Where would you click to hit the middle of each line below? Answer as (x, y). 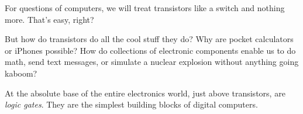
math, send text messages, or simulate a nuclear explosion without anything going (152, 62)
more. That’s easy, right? (49, 19)
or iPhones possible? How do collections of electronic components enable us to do (150, 50)
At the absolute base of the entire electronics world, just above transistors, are (145, 93)
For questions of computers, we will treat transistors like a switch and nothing (145, 8)
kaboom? (21, 73)
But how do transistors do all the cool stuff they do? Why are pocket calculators (149, 39)
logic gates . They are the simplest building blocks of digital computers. (131, 104)
